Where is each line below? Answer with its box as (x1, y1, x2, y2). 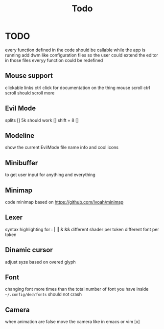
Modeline (5, 131, 35, 140)
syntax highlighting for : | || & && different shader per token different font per (5, 226, 159, 232)
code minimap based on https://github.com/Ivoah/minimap (5, 199, 124, 205)
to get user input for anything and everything (5, 172, 95, 178)
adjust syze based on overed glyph (5, 259, 76, 265)
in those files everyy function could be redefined (5, 57, 103, 63)
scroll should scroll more (5, 90, 55, 96)
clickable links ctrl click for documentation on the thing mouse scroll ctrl (5, 85, 150, 90)
